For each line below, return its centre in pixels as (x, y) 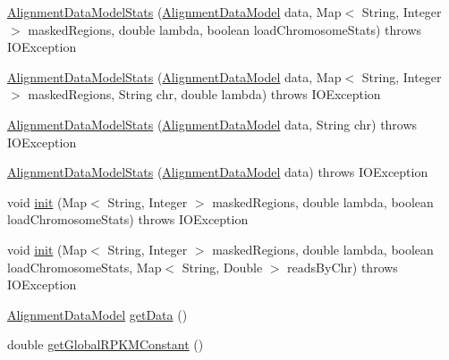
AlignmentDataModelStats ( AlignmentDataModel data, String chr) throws (212, 124)
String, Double (222, 267)
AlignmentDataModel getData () (97, 314)
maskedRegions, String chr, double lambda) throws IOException (204, 94)
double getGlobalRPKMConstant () (106, 344)
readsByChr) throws (343, 267)
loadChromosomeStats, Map (85, 267)
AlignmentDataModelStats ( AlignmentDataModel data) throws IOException (218, 172)
